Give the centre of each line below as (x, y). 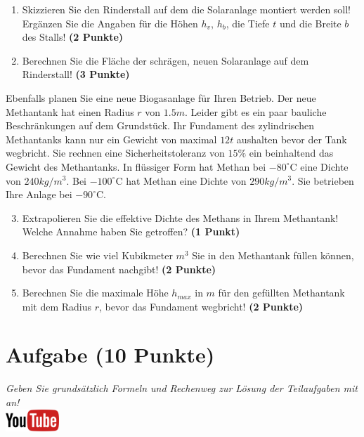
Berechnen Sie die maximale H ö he (95, 293)
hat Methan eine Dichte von (186, 180)
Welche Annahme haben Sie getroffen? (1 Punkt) (131, 231)
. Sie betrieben (323, 180)
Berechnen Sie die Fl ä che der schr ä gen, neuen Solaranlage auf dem (165, 60)
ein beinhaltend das (291, 153)
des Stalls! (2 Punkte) (73, 37)
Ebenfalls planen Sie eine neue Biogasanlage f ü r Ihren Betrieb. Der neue (161, 97)
